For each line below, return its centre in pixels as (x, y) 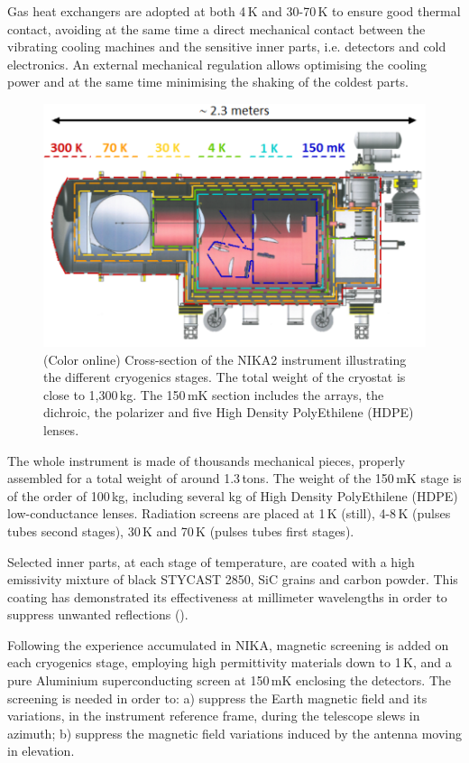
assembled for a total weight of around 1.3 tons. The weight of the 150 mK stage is (234, 478)
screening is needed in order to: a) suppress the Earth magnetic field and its (217, 698)
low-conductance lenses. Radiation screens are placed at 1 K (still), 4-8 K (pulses (229, 513)
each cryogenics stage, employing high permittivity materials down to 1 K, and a (230, 662)
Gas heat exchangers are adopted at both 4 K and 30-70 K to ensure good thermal (234, 11)
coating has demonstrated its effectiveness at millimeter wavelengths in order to (227, 596)
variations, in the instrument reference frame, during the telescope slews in (214, 716)
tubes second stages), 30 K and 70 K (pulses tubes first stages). (181, 530)
